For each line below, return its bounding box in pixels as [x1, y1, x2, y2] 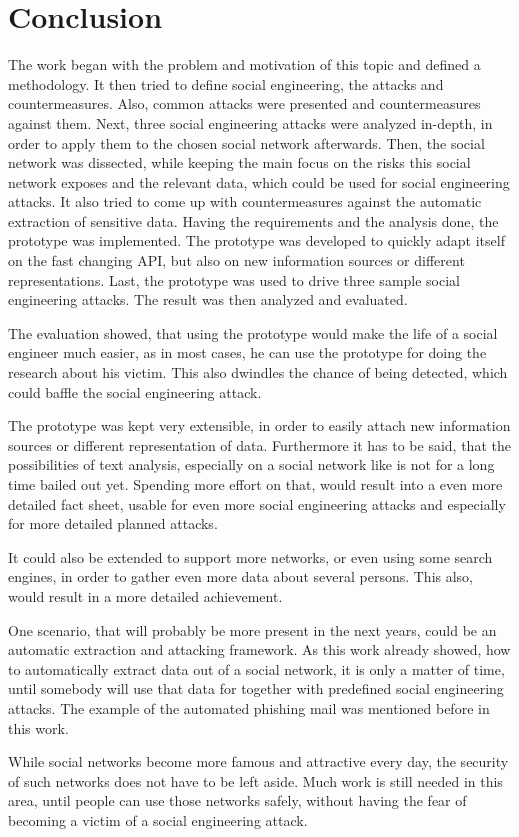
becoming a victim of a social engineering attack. [8, 809, 308, 830]
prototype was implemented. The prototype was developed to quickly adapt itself [8, 230, 505, 251]
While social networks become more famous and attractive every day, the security [8, 751, 509, 772]
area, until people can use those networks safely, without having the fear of [8, 790, 467, 811]
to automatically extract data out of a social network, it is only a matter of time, [8, 658, 505, 679]
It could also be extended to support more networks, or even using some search [8, 546, 493, 567]
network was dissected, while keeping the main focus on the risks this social [8, 152, 471, 173]
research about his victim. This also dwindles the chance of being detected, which [8, 362, 508, 383]
